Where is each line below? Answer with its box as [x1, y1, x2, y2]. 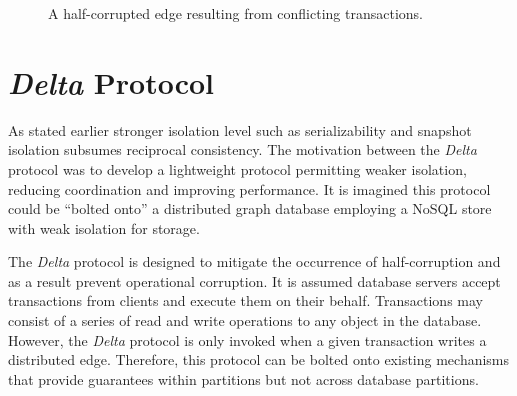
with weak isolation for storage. [8, 217, 200, 238]
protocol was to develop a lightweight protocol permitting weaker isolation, [8, 158, 467, 179]
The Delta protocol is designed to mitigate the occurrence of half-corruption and [8, 251, 501, 272]
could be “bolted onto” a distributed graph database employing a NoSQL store [8, 198, 492, 219]
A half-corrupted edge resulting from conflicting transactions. [48, 3, 423, 23]
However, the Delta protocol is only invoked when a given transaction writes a [8, 329, 487, 350]
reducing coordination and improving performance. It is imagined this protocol [8, 178, 491, 199]
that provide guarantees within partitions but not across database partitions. [8, 368, 479, 389]
